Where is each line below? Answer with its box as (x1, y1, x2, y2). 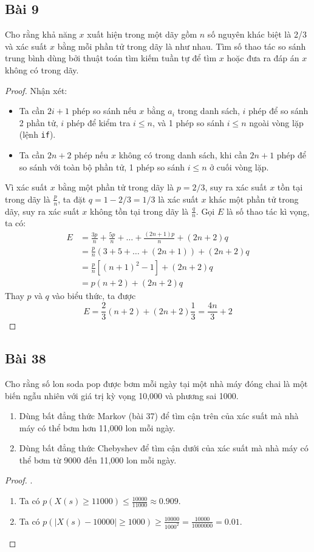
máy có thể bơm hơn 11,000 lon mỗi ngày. (19, 421, 176, 434)
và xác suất (5, 39, 47, 52)
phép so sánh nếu (72, 104, 137, 117)
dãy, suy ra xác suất (5, 204, 80, 217)
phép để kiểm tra (66, 116, 131, 129)
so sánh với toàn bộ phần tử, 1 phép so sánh (19, 160, 185, 173)
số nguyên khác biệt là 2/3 (207, 28, 307, 41)
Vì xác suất (5, 181, 48, 194)
